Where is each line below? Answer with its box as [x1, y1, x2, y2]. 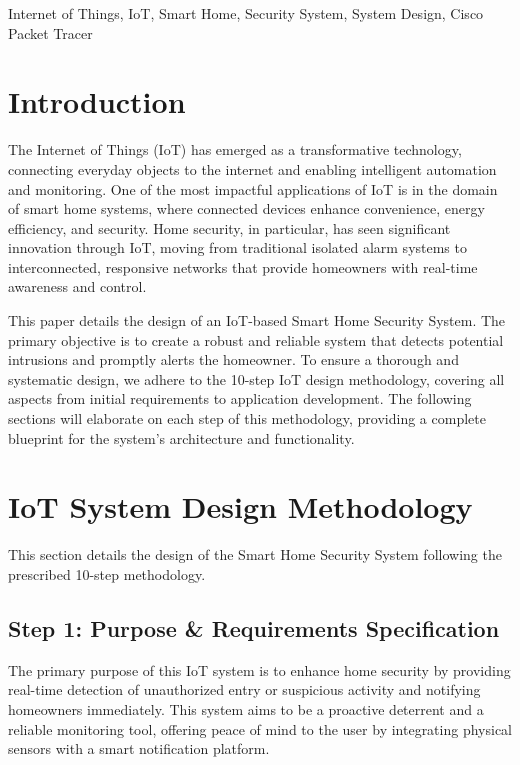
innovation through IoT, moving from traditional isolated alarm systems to [8, 237, 467, 258]
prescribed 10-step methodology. [8, 563, 206, 584]
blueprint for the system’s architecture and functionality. [8, 427, 355, 448]
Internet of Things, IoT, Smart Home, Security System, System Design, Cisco [8, 3, 484, 23]
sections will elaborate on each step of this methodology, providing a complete [8, 408, 486, 429]
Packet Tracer [8, 22, 93, 43]
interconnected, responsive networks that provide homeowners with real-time [8, 256, 478, 277]
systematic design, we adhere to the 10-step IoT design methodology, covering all [8, 368, 505, 389]
